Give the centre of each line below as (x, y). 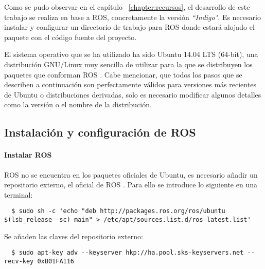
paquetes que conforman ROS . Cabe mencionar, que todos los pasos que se (123, 74)
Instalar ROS (28, 155)
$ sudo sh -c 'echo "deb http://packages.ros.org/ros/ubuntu (118, 211)
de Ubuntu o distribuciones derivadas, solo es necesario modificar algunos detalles (133, 94)
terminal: (19, 194)
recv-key (19, 261)
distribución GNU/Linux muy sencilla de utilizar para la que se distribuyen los (128, 64)
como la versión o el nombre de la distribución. (78, 104)
